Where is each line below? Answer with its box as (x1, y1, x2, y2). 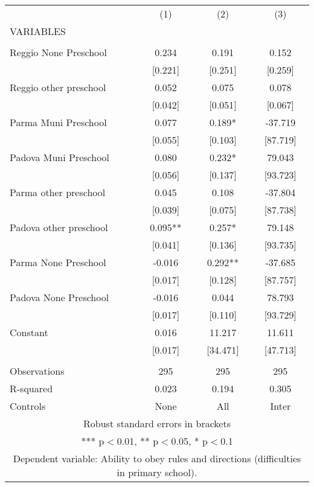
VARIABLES (10, 24, 66, 38)
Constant (10, 325, 48, 339)
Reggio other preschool (10, 80, 106, 94)
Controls (10, 399, 46, 413)
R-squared (10, 381, 53, 395)
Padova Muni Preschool (10, 150, 110, 164)
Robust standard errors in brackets (83, 416, 231, 430)
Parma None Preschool (10, 255, 106, 269)
